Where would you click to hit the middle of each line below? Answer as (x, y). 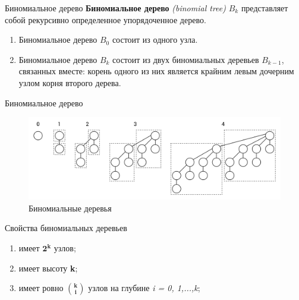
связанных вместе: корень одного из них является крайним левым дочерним (156, 71)
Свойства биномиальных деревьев (66, 228)
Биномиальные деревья (70, 208)
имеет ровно (41, 288)
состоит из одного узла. (155, 40)
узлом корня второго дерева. (70, 82)
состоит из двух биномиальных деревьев (186, 59)
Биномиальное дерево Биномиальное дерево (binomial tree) (116, 8)
